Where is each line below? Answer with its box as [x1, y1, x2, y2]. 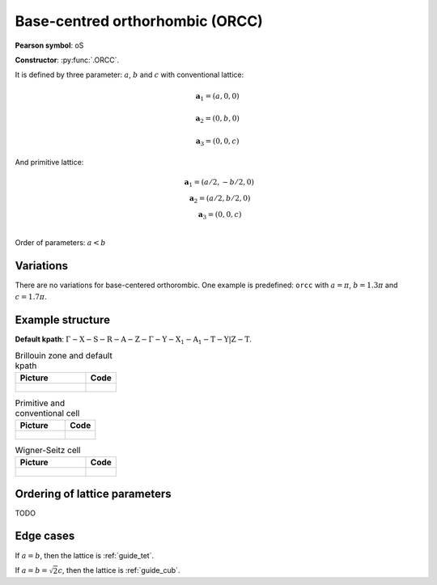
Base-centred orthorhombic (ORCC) [15, 12, 263, 30]
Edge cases [15, 529, 75, 543]
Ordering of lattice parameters [15, 486, 172, 501]
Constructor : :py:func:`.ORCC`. [15, 55, 120, 65]
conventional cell [15, 407, 80, 418]
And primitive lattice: [15, 158, 84, 167]
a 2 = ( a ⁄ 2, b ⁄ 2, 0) [189, 194, 251, 205]
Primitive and [15, 397, 66, 409]
